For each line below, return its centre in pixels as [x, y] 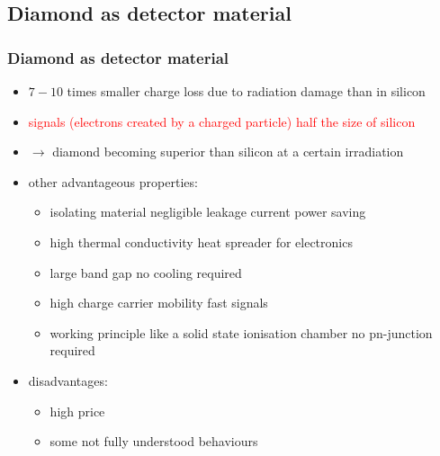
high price [77, 411]
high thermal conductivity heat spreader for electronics [201, 241]
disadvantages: [68, 380]
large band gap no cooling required [146, 272]
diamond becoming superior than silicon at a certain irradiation [228, 152]
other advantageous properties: [113, 181]
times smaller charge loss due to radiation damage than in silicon [246, 91]
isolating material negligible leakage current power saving [208, 212]
